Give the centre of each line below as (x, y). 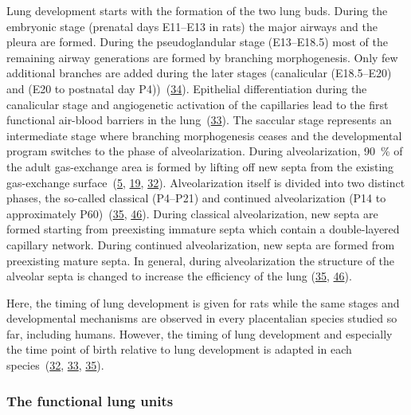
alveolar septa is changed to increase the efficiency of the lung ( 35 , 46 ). (179, 276)
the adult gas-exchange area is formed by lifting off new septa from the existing (200, 166)
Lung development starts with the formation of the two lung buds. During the (197, 10)
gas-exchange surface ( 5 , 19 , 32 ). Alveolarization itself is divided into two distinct (206, 182)
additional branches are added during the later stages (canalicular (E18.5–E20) (199, 73)
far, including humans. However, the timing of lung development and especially (200, 333)
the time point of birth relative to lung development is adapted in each (179, 349)
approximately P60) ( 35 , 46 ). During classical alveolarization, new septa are (192, 213)
